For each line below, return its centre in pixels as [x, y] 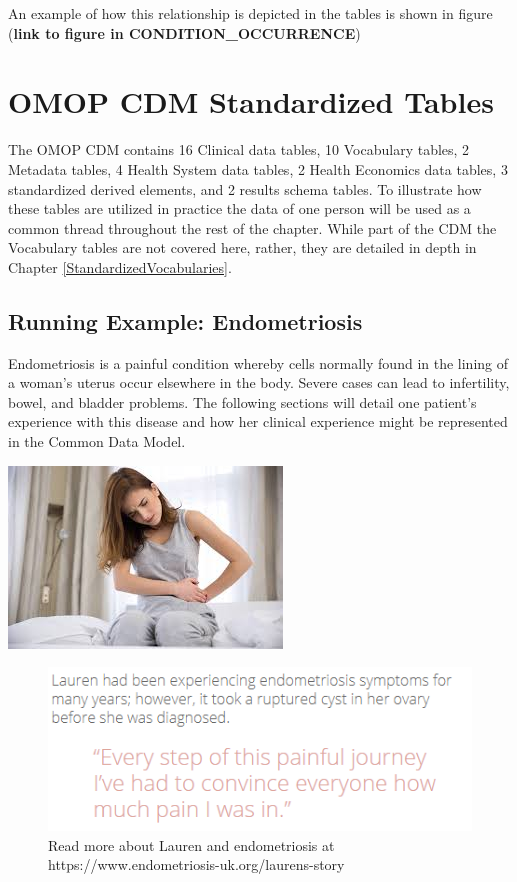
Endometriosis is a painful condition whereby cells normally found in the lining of [258, 362]
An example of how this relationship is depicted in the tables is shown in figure [250, 13]
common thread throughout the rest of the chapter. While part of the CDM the [252, 227]
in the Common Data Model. [97, 441]
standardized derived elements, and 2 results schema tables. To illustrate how [245, 188]
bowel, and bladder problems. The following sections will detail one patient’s [242, 401]
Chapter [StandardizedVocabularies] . [120, 266]
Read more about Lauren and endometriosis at [191, 844]
